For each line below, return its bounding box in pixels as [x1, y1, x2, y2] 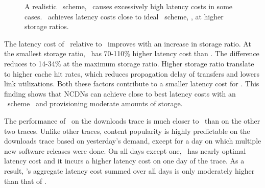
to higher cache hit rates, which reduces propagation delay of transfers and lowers [4, 68, 259, 79]
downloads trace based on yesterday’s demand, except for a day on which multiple [4, 135, 261, 146]
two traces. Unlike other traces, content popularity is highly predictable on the [4, 125, 250, 136]
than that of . [4, 175, 46, 186]
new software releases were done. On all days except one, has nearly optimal [4, 145, 246, 156]
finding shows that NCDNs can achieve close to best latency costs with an [4, 88, 236, 99]
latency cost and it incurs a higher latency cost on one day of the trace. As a [4, 155, 245, 166]
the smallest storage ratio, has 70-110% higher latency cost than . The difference [4, 48, 259, 59]
